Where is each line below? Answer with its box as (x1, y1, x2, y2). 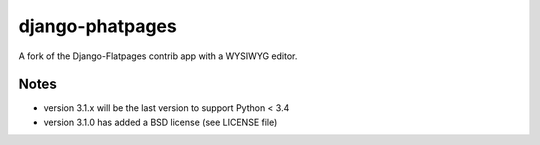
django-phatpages (18, 15, 177, 37)
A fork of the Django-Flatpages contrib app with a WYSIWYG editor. (18, 50, 298, 62)
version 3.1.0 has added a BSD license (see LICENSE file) (43, 116, 278, 128)
